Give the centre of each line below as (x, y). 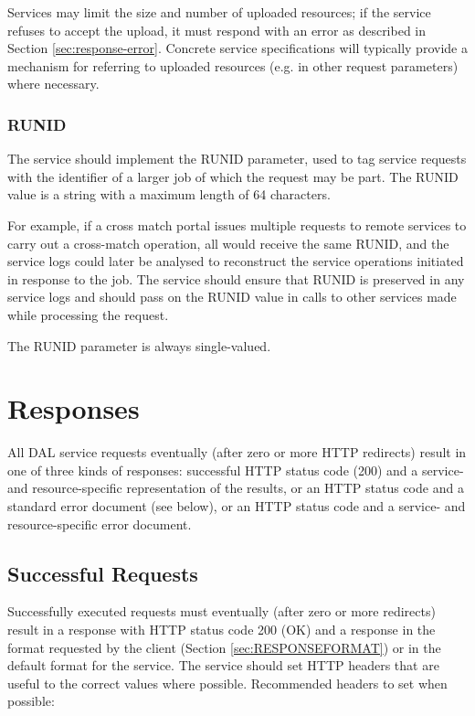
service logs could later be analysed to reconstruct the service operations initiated (236, 261)
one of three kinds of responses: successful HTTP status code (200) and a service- (236, 470)
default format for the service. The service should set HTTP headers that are (223, 665)
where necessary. (53, 84)
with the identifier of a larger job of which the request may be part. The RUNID (233, 176)
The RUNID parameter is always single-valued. (139, 345)
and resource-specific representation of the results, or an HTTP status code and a (236, 488)
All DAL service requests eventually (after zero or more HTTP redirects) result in (237, 452)
